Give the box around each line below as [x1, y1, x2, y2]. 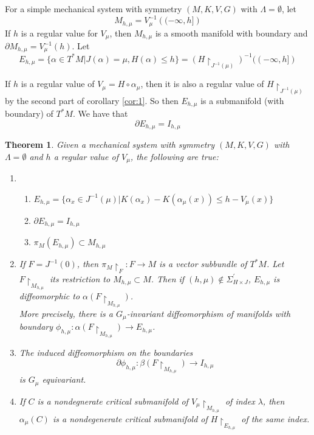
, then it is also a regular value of [140, 77, 264, 90]
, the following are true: [130, 150, 219, 162]
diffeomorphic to [19, 290, 80, 302]
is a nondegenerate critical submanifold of [52, 412, 208, 425]
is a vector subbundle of [159, 257, 247, 270]
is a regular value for [21, 26, 98, 39]
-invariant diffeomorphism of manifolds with [126, 307, 291, 319]
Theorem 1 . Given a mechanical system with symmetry [5, 138, 215, 151]
